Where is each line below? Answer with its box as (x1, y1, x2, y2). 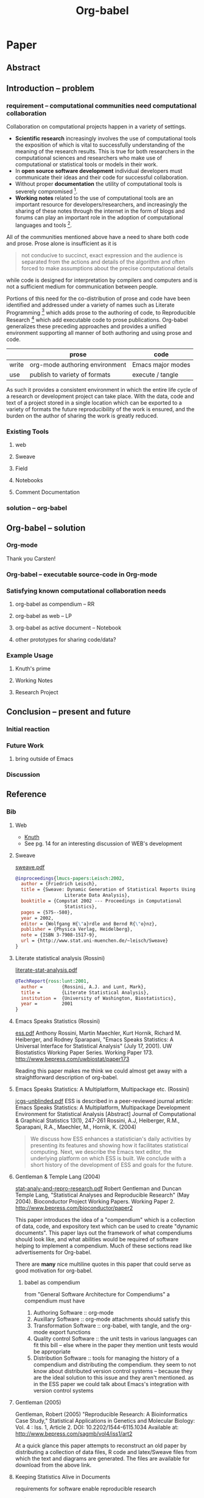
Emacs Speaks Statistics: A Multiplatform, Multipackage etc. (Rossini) (15, 1085, 190, 1093)
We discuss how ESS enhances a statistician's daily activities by (30, 1135, 192, 1143)
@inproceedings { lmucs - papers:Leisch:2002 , (15, 875, 125, 881)
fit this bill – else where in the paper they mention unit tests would (33, 1342, 198, 1349)
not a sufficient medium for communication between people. (6, 282, 158, 290)
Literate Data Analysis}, (64, 892, 130, 898)
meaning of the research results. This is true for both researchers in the (15, 148, 195, 155)
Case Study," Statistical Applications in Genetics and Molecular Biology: (15, 1417, 195, 1425)
